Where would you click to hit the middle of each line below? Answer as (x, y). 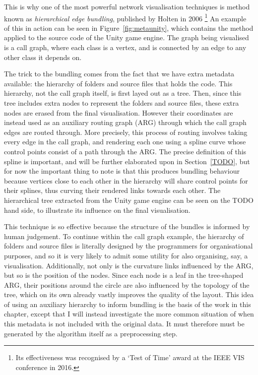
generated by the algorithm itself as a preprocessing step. (91, 333)
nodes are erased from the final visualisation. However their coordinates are (119, 112)
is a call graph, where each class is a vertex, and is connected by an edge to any (125, 47)
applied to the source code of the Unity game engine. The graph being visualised (127, 37)
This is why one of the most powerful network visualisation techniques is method (127, 6)
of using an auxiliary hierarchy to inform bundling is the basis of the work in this (128, 304)
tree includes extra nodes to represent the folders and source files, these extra (122, 103)
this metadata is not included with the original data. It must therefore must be (124, 324)
